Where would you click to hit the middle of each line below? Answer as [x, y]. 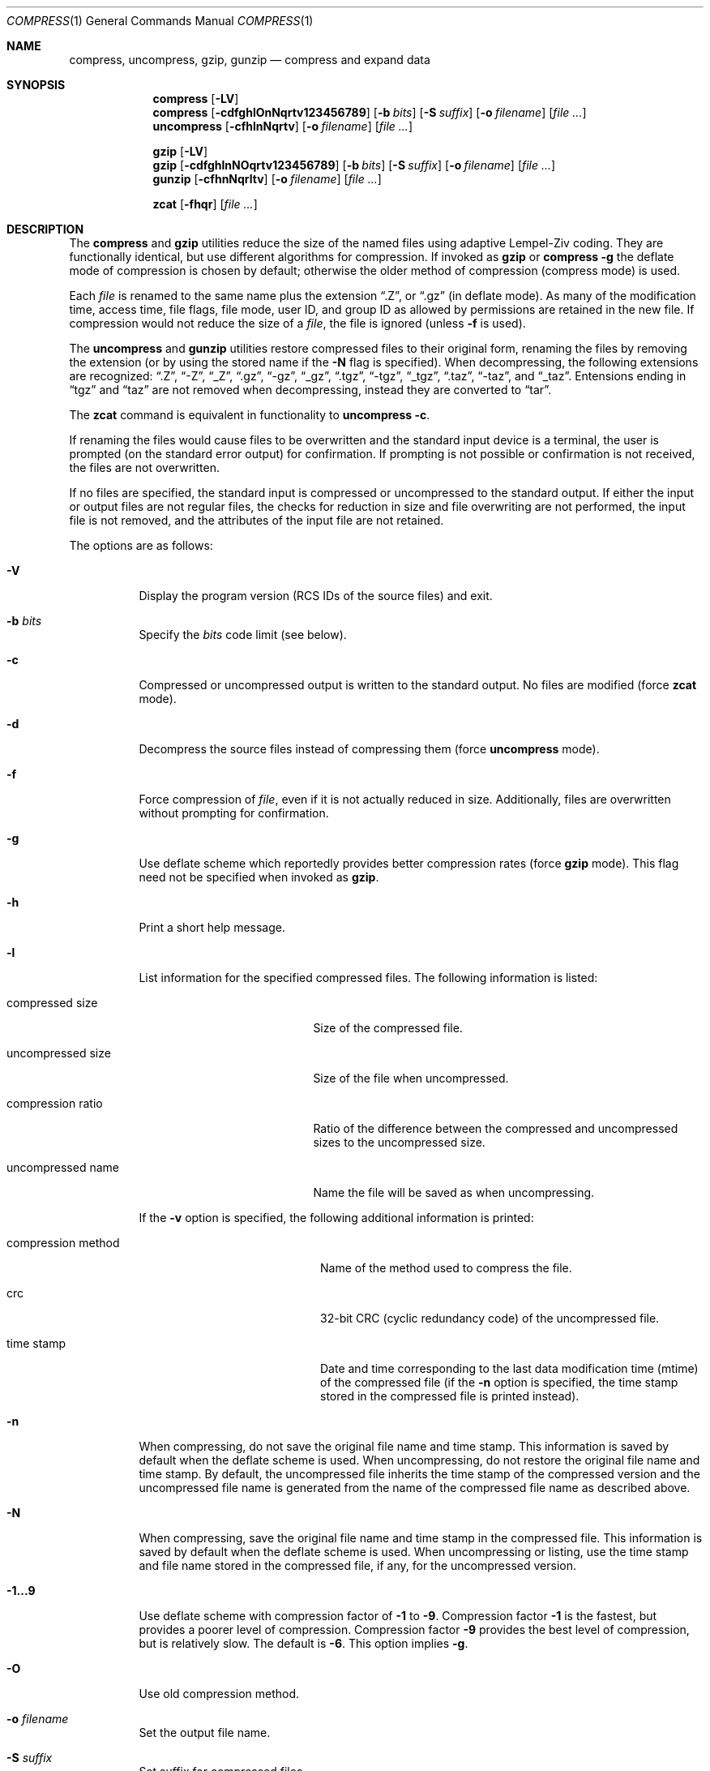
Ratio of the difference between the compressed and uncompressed [496, 1128]
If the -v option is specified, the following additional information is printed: [336, 1218]
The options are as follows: [141, 545]
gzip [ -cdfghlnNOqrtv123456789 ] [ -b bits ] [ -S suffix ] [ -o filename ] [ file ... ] [354, 165]
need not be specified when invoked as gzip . [259, 877]
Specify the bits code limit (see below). [243, 635]
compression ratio [55, 1103]
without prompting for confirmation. [234, 813]
